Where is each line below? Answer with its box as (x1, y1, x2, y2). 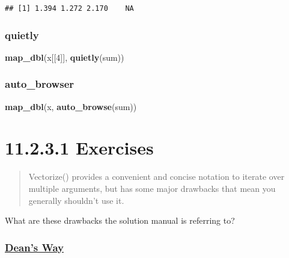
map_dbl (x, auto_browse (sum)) (5, 100, 137, 112)
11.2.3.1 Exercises (5, 135, 154, 160)
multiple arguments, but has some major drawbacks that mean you (28, 182, 276, 194)
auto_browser (5, 76, 75, 91)
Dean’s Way (5, 239, 64, 254)
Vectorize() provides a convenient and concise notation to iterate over (28, 170, 285, 183)
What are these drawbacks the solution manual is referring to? (5, 214, 235, 227)
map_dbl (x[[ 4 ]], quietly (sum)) (5, 51, 124, 63)
